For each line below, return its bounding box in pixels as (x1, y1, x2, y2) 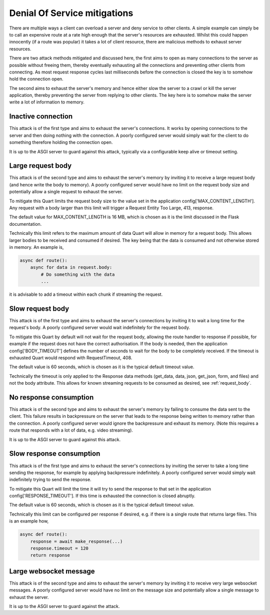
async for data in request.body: (30, 265, 112, 270)
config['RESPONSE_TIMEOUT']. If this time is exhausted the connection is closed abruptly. (9, 493, 195, 499)
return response (30, 553, 70, 558)
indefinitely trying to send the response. (9, 477, 92, 483)
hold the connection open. (9, 76, 63, 82)
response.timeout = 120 (30, 546, 88, 551)
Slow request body (9, 304, 69, 313)
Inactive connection (9, 112, 73, 121)
